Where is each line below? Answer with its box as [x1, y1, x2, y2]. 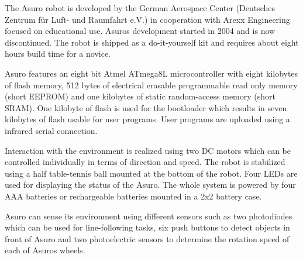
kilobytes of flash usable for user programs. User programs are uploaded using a [5, 113, 290, 125]
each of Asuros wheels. [5, 244, 85, 256]
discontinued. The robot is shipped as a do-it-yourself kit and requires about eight [5, 36, 299, 48]
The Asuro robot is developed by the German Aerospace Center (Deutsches [5, 2, 276, 13]
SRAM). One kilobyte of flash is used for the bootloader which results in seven [5, 101, 287, 113]
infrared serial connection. [5, 124, 98, 136]
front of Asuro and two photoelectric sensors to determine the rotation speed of [5, 232, 290, 245]
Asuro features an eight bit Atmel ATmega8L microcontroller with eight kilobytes [5, 67, 298, 79]
